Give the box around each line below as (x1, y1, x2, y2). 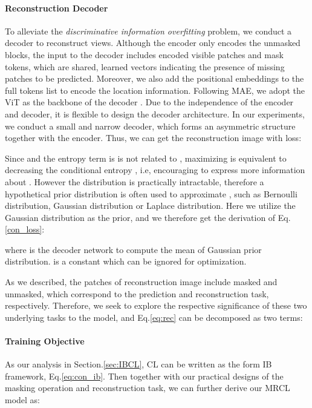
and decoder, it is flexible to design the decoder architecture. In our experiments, (5, 107, 305, 120)
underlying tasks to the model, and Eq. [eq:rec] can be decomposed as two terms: (5, 311, 303, 323)
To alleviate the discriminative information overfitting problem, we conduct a (5, 24, 292, 37)
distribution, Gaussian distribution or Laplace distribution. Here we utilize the (5, 199, 296, 212)
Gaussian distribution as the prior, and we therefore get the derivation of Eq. (5, 211, 291, 223)
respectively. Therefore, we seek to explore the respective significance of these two (5, 299, 307, 312)
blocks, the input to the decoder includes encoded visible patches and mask (5, 48, 284, 61)
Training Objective (5, 335, 85, 347)
